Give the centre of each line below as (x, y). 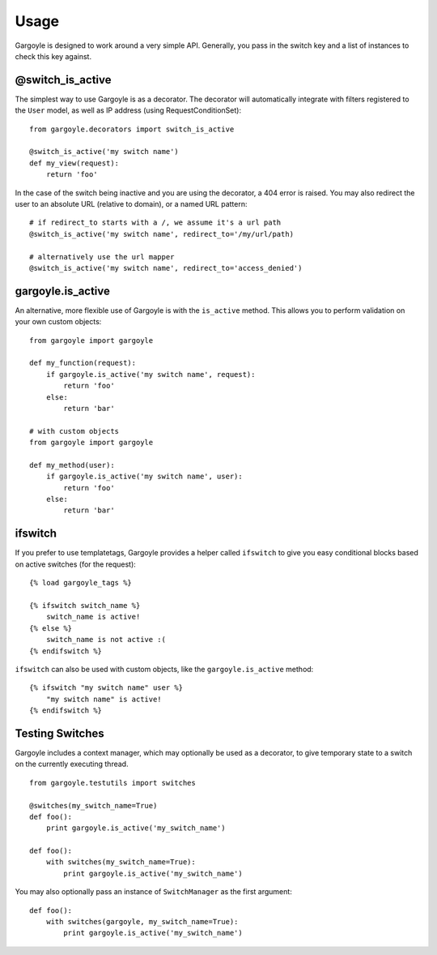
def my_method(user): (72, 465)
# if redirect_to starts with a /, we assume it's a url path (155, 223)
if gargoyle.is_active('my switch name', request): (151, 374)
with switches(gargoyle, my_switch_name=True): (142, 922)
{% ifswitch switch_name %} (85, 605)
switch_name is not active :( (106, 640)
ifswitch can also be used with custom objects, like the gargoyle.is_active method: (164, 669)
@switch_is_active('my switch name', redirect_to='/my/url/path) (162, 234)
